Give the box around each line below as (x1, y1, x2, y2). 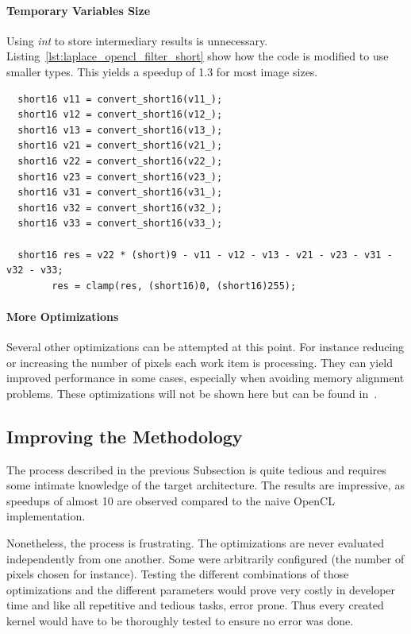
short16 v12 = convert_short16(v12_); (17, 109, 223, 121)
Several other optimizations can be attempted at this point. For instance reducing (6, 338, 405, 355)
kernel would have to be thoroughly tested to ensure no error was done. (6, 613, 354, 629)
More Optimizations (6, 307, 119, 324)
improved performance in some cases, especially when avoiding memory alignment (6, 369, 405, 386)
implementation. (6, 508, 86, 524)
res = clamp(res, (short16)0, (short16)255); (52, 280, 297, 292)
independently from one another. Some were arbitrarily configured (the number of (6, 550, 405, 566)
